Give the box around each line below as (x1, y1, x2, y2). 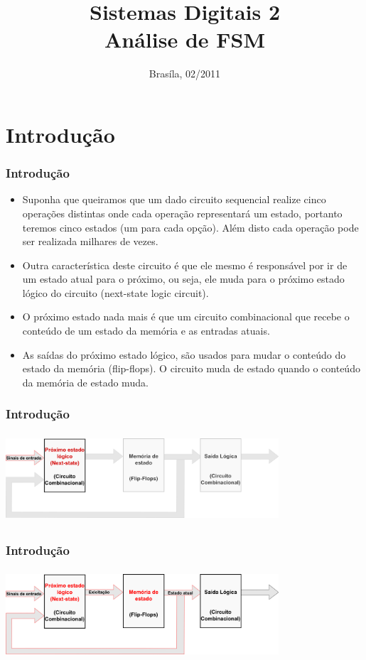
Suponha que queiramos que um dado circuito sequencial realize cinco (22, 192, 326, 207)
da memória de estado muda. (22, 374, 149, 389)
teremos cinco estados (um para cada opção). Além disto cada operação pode (22, 220, 359, 234)
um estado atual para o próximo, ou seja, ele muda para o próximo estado (22, 271, 345, 286)
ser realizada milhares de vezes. (22, 234, 158, 249)
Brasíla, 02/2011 (149, 66, 221, 81)
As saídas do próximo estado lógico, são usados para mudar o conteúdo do (22, 347, 346, 362)
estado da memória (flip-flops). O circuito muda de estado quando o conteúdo (22, 361, 360, 376)
